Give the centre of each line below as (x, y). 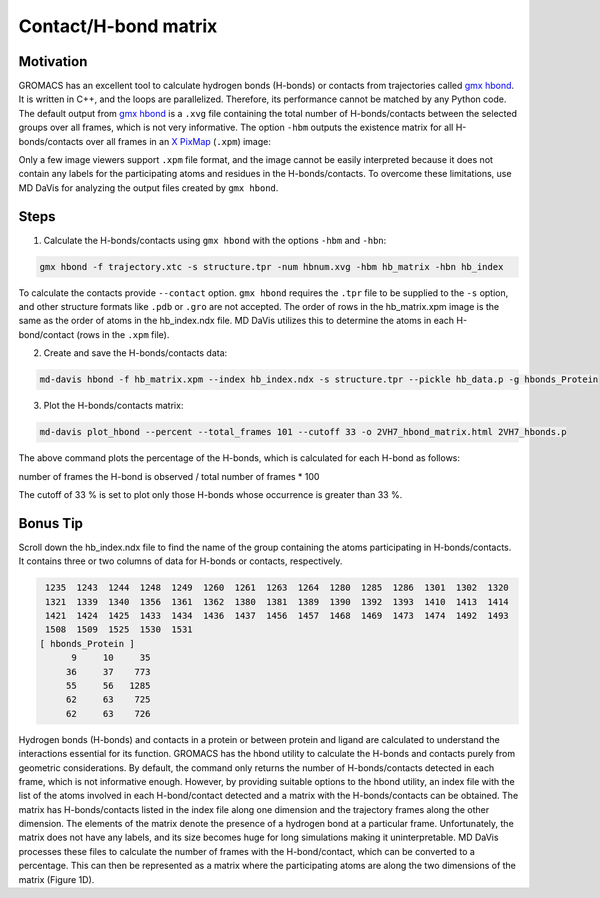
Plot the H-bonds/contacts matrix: (113, 406)
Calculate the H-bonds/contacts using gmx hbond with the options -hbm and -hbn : (215, 240)
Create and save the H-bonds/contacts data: (135, 353)
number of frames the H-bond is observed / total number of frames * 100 (169, 476)
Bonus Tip (51, 523)
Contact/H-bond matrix (118, 26)
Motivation (53, 61)
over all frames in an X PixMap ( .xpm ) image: (178, 141)
